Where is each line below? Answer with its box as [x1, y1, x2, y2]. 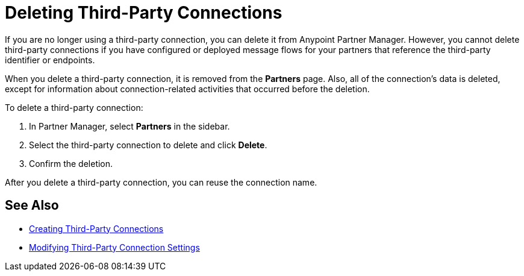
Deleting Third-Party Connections [5, 2, 282, 23]
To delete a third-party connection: [5, 102, 143, 113]
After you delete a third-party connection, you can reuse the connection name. [5, 177, 317, 187]
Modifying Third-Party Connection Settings [29, 242, 200, 252]
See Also [5, 198, 59, 213]
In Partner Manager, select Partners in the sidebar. [29, 121, 230, 131]
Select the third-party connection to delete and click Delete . [29, 139, 267, 150]
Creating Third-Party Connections [29, 223, 164, 234]
